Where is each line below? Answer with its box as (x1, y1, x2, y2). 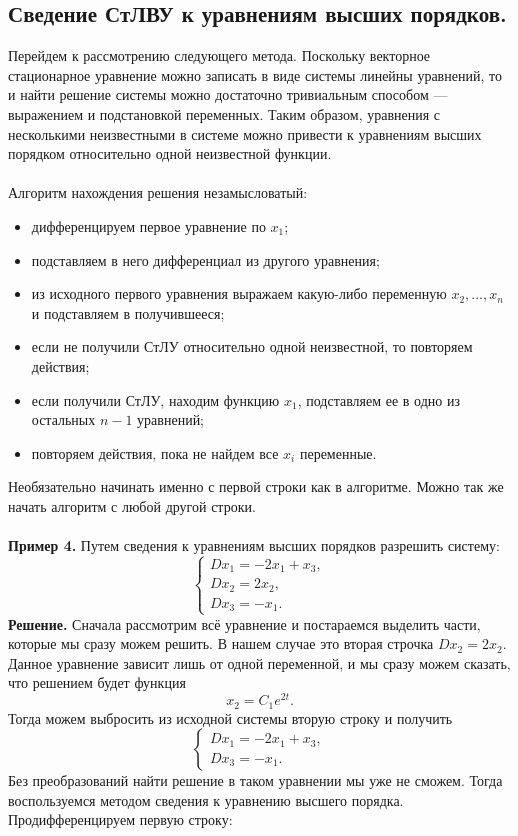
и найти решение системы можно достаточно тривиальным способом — (8, 84, 448, 105)
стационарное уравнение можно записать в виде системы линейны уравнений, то (8, 64, 502, 85)
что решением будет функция (8, 672, 186, 693)
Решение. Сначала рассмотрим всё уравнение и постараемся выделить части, (8, 613, 481, 634)
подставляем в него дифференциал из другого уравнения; (31, 249, 380, 270)
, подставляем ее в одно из (297, 389, 460, 410)
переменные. (299, 442, 377, 463)
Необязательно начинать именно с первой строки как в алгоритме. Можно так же (8, 476, 504, 497)
